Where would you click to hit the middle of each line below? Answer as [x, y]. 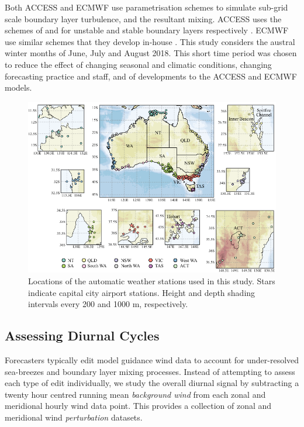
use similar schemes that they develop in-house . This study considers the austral [150, 41]
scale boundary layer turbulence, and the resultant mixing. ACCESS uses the [143, 18]
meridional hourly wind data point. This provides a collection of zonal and [138, 406]
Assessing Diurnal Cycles [82, 335]
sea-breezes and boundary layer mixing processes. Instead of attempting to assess [150, 371]
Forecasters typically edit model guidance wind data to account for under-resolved [152, 359]
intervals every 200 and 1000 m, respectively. [108, 304]
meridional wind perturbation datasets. [74, 417]
